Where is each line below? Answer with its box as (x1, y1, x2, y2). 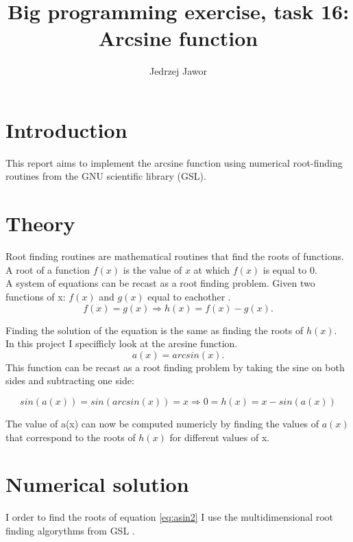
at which (193, 262, 230, 276)
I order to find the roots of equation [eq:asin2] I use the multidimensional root (5, 510, 334, 524)
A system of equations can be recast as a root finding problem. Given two (5, 276, 315, 290)
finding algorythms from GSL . (5, 523, 135, 537)
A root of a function (5, 262, 90, 276)
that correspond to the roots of (5, 429, 136, 444)
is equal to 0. (263, 262, 317, 276)
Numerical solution (5, 470, 189, 498)
